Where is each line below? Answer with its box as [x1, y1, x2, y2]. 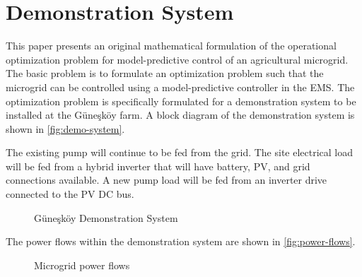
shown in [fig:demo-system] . [6, 121, 125, 136]
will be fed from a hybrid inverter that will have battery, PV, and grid [6, 158, 310, 173]
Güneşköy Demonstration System [34, 210, 178, 225]
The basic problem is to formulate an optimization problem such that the [6, 66, 324, 81]
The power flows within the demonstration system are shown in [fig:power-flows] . [6, 234, 356, 249]
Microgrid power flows [34, 257, 130, 272]
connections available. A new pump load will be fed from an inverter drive [6, 172, 327, 187]
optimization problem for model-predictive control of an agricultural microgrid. [6, 52, 349, 66]
